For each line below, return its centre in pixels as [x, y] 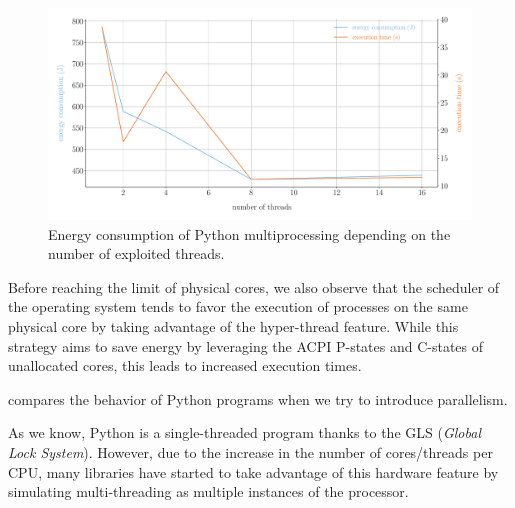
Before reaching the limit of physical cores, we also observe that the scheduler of [254, 286]
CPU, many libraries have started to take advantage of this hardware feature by [253, 471]
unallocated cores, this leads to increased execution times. [185, 365]
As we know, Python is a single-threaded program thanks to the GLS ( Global [244, 432]
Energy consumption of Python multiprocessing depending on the [249, 233]
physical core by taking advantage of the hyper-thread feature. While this [233, 325]
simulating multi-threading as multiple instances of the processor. [208, 491]
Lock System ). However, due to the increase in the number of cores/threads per [250, 451]
